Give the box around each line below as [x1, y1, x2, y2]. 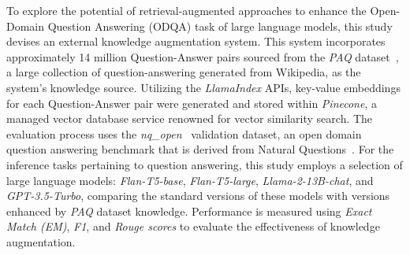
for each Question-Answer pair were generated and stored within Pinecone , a [6, 94, 377, 111]
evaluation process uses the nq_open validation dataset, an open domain [6, 125, 362, 142]
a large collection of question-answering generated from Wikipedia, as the [6, 64, 361, 80]
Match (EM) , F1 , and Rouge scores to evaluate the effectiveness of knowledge [6, 218, 380, 235]
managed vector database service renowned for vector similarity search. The [6, 110, 373, 127]
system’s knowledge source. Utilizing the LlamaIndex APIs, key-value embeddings [6, 79, 401, 95]
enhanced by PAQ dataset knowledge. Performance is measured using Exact [6, 202, 372, 219]
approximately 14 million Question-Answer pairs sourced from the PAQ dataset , [6, 48, 399, 65]
